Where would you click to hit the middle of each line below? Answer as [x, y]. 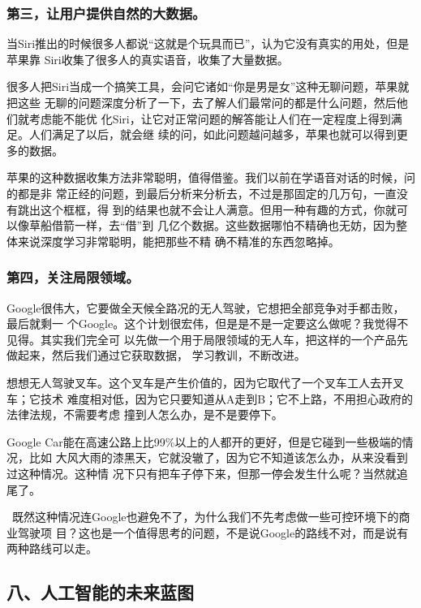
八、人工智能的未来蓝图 [100, 592]
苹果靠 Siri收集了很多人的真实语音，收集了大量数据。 [148, 59]
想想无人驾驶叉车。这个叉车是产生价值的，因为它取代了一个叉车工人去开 [200, 382]
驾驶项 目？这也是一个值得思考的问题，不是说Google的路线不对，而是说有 [213, 532]
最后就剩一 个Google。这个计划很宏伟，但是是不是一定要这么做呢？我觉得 [202, 323]
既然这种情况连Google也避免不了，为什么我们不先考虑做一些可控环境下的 [205, 517]
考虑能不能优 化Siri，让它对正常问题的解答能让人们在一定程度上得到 [210, 118]
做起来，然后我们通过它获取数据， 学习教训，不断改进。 [156, 355]
